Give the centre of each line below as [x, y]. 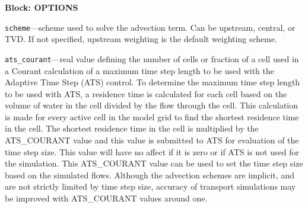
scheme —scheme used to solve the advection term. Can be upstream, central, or [150, 27]
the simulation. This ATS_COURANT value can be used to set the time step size [154, 163]
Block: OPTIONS [42, 7]
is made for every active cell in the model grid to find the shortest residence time [152, 116]
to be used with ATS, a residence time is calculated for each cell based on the [146, 93]
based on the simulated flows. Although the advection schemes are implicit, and [150, 175]
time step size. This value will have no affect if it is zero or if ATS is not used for [152, 151]
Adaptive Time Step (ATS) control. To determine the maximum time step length [153, 82]
